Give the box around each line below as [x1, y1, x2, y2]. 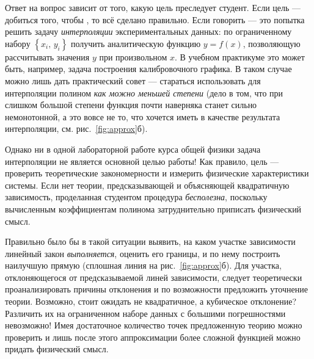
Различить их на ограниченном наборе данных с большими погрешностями [5, 306, 286, 319]
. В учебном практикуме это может [175, 50, 305, 63]
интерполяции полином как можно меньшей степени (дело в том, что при [5, 86, 283, 99]
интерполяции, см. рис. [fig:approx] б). [5, 122, 148, 135]
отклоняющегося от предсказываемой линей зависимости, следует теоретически [5, 270, 302, 283]
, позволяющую [243, 37, 301, 49]
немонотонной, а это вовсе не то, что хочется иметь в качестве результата [5, 110, 280, 123]
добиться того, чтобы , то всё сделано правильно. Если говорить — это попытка [5, 13, 305, 26]
